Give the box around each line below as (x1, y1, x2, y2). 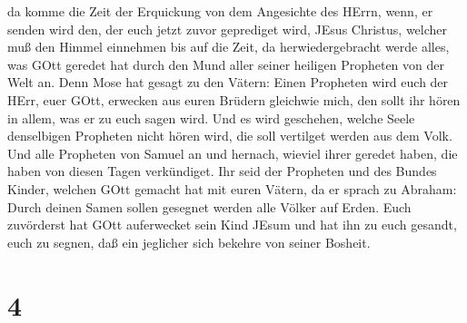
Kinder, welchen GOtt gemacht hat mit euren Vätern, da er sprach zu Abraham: (7, 179, 457, 198)
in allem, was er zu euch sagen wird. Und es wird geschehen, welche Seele (7, 108, 415, 127)
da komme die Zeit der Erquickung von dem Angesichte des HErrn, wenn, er (7, 2, 433, 20)
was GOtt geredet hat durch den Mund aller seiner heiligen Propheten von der (7, 54, 444, 73)
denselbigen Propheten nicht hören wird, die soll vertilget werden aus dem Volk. (7, 126, 452, 145)
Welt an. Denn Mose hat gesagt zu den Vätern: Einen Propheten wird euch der (7, 73, 449, 92)
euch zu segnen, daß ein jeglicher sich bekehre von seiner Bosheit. (7, 232, 371, 251)
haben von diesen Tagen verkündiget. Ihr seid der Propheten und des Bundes (7, 161, 437, 181)
